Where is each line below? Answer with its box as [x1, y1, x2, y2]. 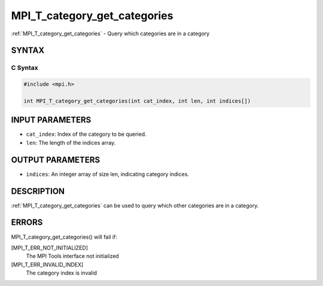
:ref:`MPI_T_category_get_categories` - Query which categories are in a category [11, 30, 210, 37]
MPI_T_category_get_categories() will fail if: [11, 233, 118, 241]
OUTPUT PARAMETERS [11, 154, 100, 165]
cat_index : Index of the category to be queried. [26, 130, 147, 138]
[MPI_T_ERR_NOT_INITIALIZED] [11, 244, 89, 251]
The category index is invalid [26, 269, 97, 276]
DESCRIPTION [11, 186, 65, 196]
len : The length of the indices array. [26, 139, 116, 146]
